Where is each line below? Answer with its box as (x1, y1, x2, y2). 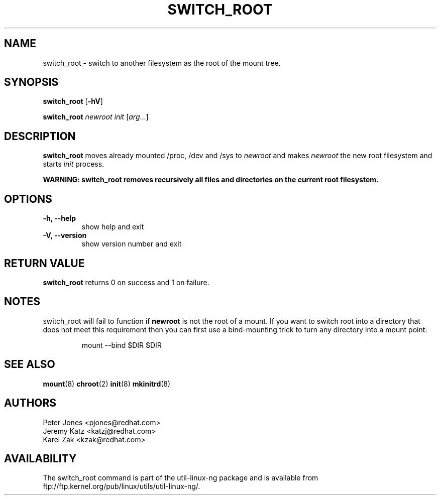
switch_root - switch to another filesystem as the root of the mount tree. (43, 58, 281, 67)
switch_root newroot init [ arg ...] (43, 112, 149, 121)
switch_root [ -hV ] (43, 97, 103, 106)
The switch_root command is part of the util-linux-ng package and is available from (43, 473, 318, 482)
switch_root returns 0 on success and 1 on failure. (43, 278, 209, 287)
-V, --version (43, 231, 87, 240)
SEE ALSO (4, 358, 55, 371)
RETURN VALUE (4, 257, 85, 270)
